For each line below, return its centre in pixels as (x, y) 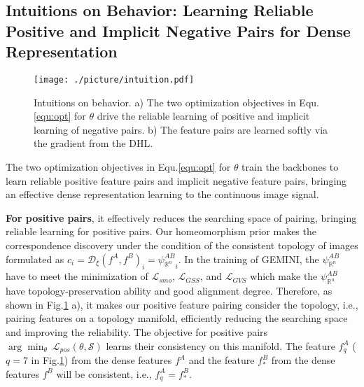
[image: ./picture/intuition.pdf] (114, 79)
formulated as (35, 259)
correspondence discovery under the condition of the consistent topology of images (182, 245)
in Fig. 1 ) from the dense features (101, 360)
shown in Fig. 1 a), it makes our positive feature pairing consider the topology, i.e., (182, 304)
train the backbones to (290, 167)
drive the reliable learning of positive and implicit (203, 116)
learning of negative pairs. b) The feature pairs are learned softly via (181, 129)
